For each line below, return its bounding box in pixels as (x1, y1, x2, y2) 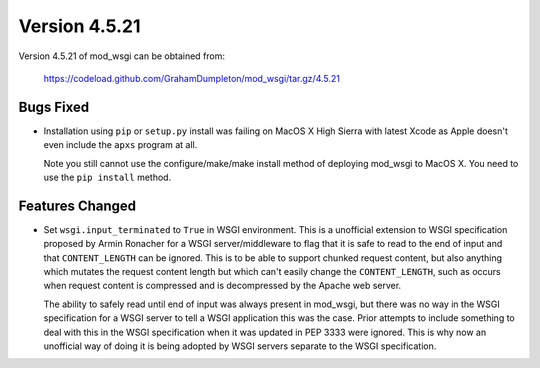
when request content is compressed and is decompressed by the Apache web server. (43, 280, 402, 292)
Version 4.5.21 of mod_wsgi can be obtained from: (18, 50, 225, 62)
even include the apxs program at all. (43, 139, 198, 151)
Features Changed (18, 197, 137, 214)
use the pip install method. (43, 171, 172, 184)
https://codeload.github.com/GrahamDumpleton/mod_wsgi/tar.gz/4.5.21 (43, 72, 340, 84)
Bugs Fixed (18, 98, 90, 115)
